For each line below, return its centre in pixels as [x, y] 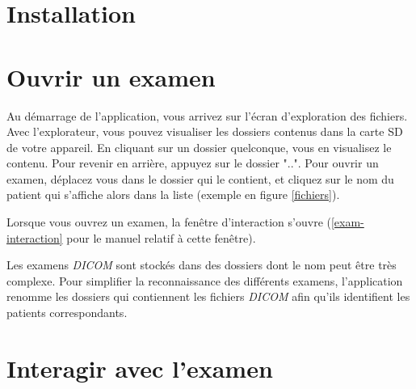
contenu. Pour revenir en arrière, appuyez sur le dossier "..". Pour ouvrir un [193, 163]
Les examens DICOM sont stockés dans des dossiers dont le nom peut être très [202, 265]
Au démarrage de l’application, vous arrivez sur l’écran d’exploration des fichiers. [207, 115]
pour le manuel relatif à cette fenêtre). [161, 237]
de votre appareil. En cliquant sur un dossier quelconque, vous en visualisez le [199, 147]
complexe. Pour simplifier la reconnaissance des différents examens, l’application [205, 280]
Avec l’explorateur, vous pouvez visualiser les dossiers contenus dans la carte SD [205, 131]
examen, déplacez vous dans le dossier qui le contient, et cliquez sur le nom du [200, 178]
